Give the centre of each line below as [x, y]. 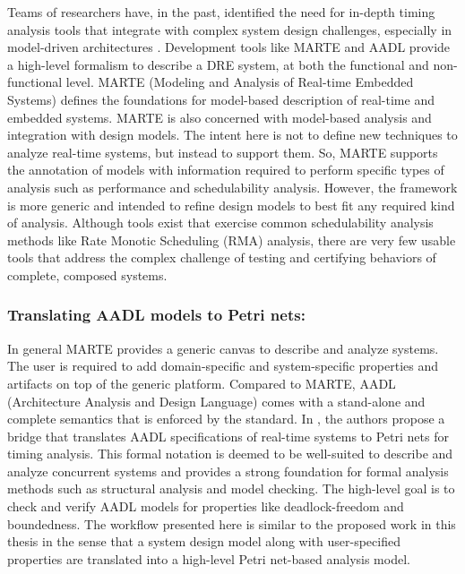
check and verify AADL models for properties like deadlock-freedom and [206, 506]
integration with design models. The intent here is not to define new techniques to [232, 135]
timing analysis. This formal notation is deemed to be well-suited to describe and [230, 454]
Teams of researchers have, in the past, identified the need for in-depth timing [221, 12]
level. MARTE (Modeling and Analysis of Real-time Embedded [240, 82]
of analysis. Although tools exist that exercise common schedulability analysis [220, 223]
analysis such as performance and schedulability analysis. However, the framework [232, 187]
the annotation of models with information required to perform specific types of [226, 170]
